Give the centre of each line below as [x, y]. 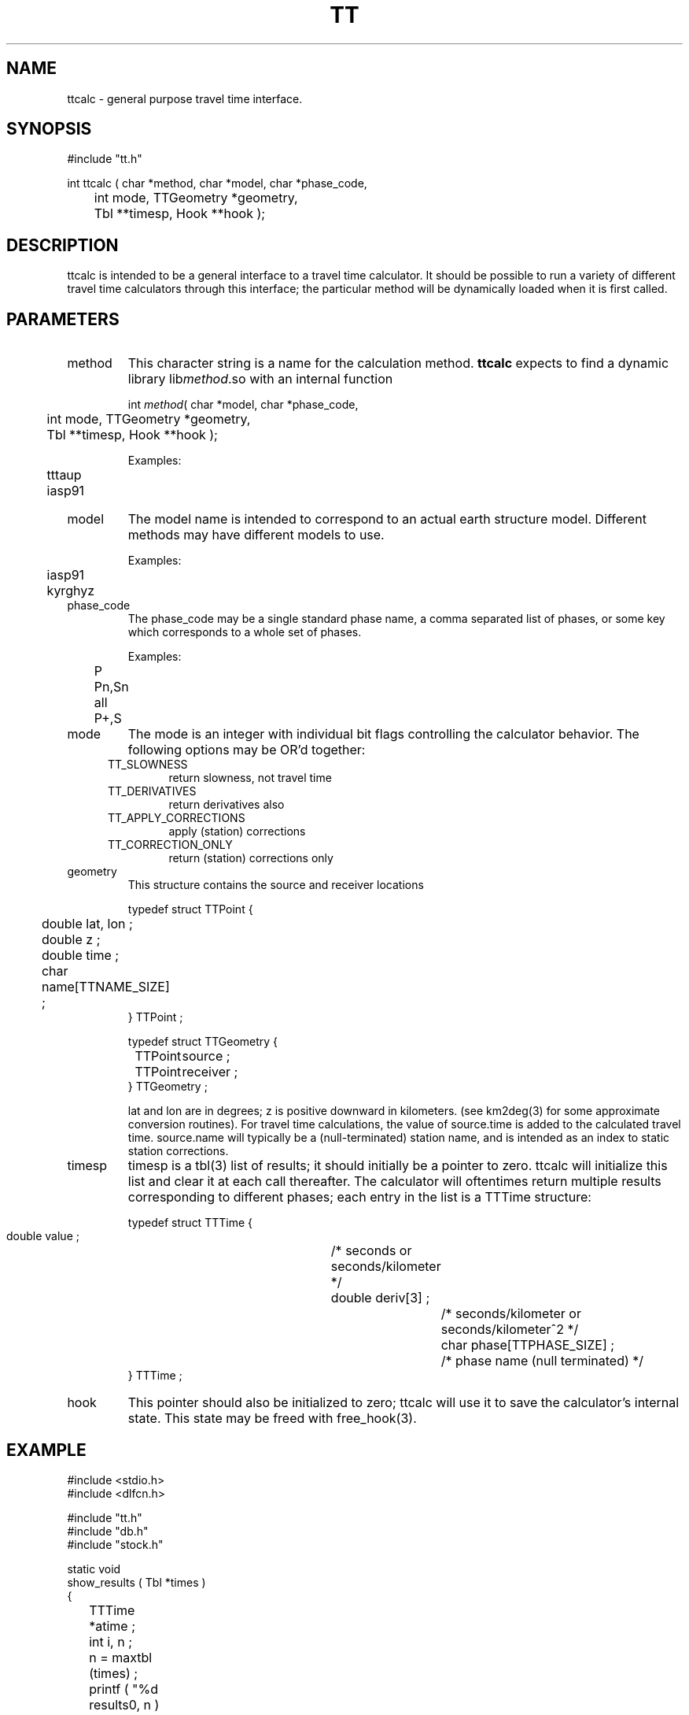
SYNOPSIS [49, 129]
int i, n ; [111, 1641]
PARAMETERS [63, 319]
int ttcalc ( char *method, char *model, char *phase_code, [217, 183]
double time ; [80, 956]
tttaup [64, 475]
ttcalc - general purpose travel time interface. [185, 98]
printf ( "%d [124, 1689]
